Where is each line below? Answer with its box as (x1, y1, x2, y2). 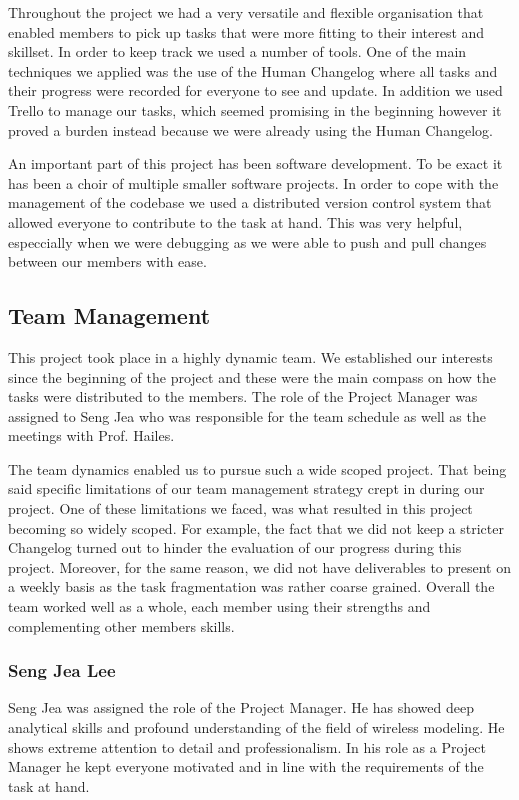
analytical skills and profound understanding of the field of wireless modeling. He (8, 717, 505, 738)
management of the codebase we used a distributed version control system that (8, 192, 492, 213)
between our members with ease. (8, 251, 207, 272)
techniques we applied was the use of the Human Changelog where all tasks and (8, 60, 498, 81)
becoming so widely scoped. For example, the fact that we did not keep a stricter (8, 517, 504, 538)
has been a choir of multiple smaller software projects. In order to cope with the (8, 172, 499, 193)
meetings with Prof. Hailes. (8, 425, 175, 446)
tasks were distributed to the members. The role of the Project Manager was (8, 386, 478, 407)
